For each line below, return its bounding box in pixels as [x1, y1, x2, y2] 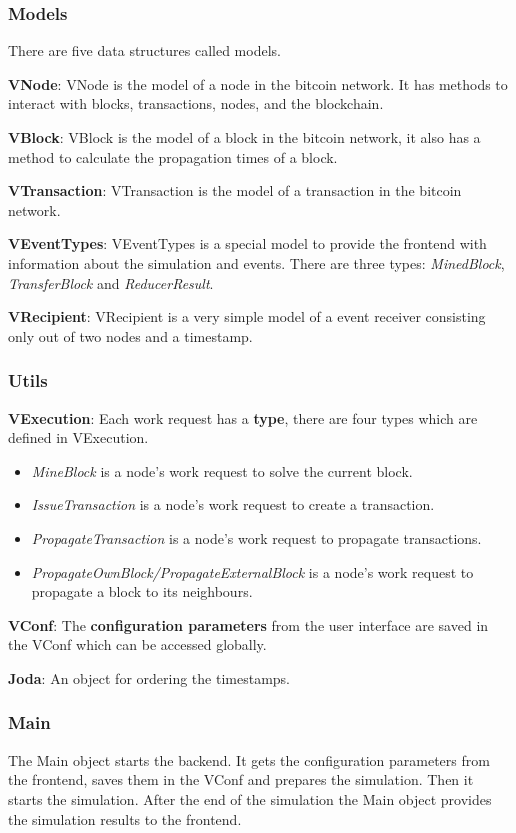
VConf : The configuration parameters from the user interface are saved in [8, 614, 489, 635]
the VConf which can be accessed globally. [8, 634, 267, 655]
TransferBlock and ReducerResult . [8, 272, 214, 293]
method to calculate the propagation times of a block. [8, 146, 338, 167]
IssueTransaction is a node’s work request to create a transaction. [31, 494, 435, 515]
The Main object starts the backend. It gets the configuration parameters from [8, 749, 490, 770]
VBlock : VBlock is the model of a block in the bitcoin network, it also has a [8, 127, 481, 147]
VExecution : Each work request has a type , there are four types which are [8, 407, 478, 428]
